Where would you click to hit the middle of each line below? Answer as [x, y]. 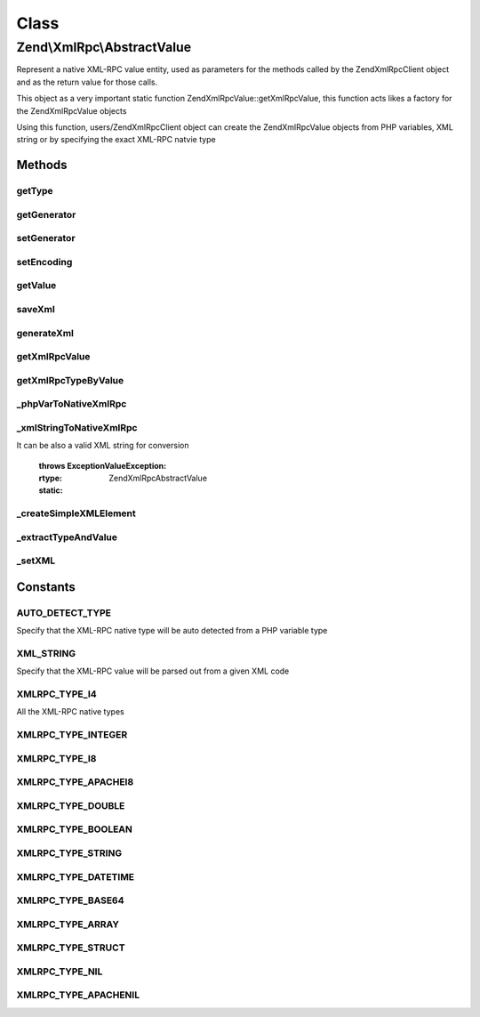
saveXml [36, 309]
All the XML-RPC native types [70, 712]
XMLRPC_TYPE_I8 [56, 758]
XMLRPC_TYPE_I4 [56, 694]
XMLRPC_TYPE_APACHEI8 [75, 782]
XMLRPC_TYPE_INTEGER [72, 735]
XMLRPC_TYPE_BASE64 [70, 900]
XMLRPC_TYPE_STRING [69, 853]
